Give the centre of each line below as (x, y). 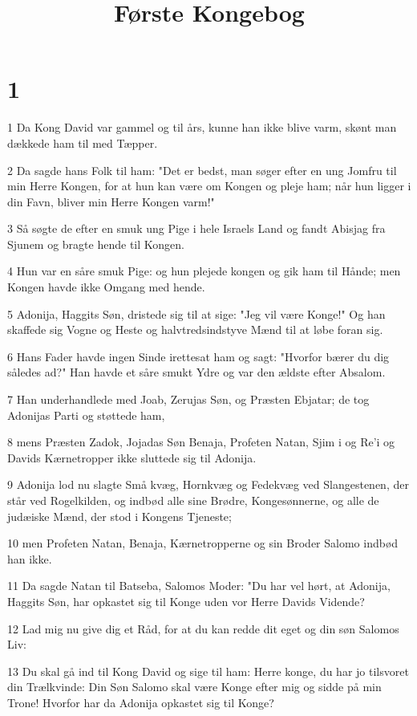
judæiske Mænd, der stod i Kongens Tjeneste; (119, 516)
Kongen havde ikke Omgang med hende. (106, 287)
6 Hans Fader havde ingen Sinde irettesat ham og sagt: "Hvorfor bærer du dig (198, 356)
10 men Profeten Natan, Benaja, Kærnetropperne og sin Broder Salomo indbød (203, 543)
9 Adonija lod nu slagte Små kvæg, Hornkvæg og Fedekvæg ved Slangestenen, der (208, 484)
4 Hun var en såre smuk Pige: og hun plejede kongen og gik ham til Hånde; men (204, 271)
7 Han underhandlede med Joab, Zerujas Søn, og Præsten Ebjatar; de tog (188, 399)
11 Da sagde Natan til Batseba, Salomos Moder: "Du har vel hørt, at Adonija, (199, 586)
